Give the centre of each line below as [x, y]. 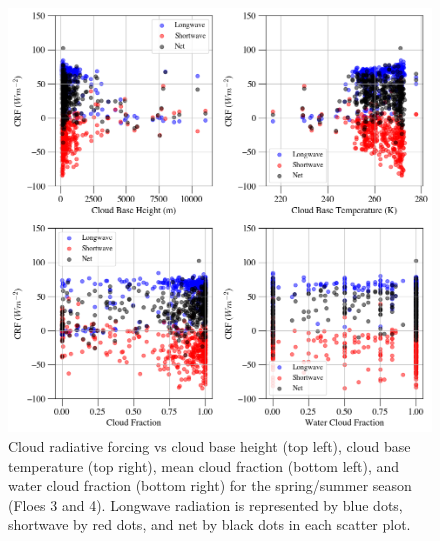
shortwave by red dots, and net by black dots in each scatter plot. [209, 524]
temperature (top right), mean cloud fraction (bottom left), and [204, 465]
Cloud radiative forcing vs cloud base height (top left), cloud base [209, 446]
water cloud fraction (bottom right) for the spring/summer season [210, 485]
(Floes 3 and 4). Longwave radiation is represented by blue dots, [205, 504]
